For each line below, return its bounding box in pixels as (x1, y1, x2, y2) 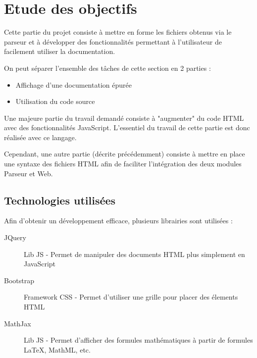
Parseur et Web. (4, 168, 53, 178)
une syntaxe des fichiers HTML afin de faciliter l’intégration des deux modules (4, 158, 242, 169)
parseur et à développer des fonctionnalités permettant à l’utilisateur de (4, 36, 222, 47)
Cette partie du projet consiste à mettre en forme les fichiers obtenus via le (4, 27, 232, 37)
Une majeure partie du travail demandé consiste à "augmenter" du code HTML (4, 112, 244, 123)
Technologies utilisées (4, 192, 116, 207)
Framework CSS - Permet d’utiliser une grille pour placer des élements (24, 292, 238, 302)
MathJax (4, 318, 31, 328)
